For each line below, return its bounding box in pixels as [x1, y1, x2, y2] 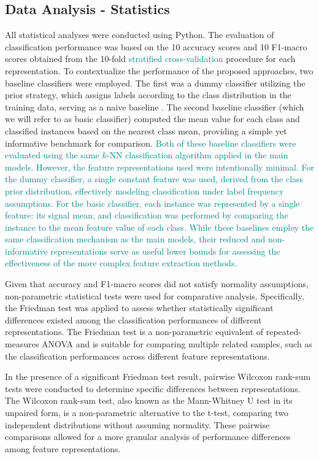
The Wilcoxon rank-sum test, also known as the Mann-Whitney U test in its [5, 394, 293, 407]
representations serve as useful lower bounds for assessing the [50, 244, 280, 257]
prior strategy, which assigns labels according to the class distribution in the [5, 88, 291, 101]
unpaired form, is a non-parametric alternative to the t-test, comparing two [5, 406, 288, 419]
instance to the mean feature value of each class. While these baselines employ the [5, 220, 314, 233]
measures [5, 337, 39, 350]
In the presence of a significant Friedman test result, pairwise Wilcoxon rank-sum [5, 370, 311, 383]
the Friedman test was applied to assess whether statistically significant [5, 301, 274, 314]
